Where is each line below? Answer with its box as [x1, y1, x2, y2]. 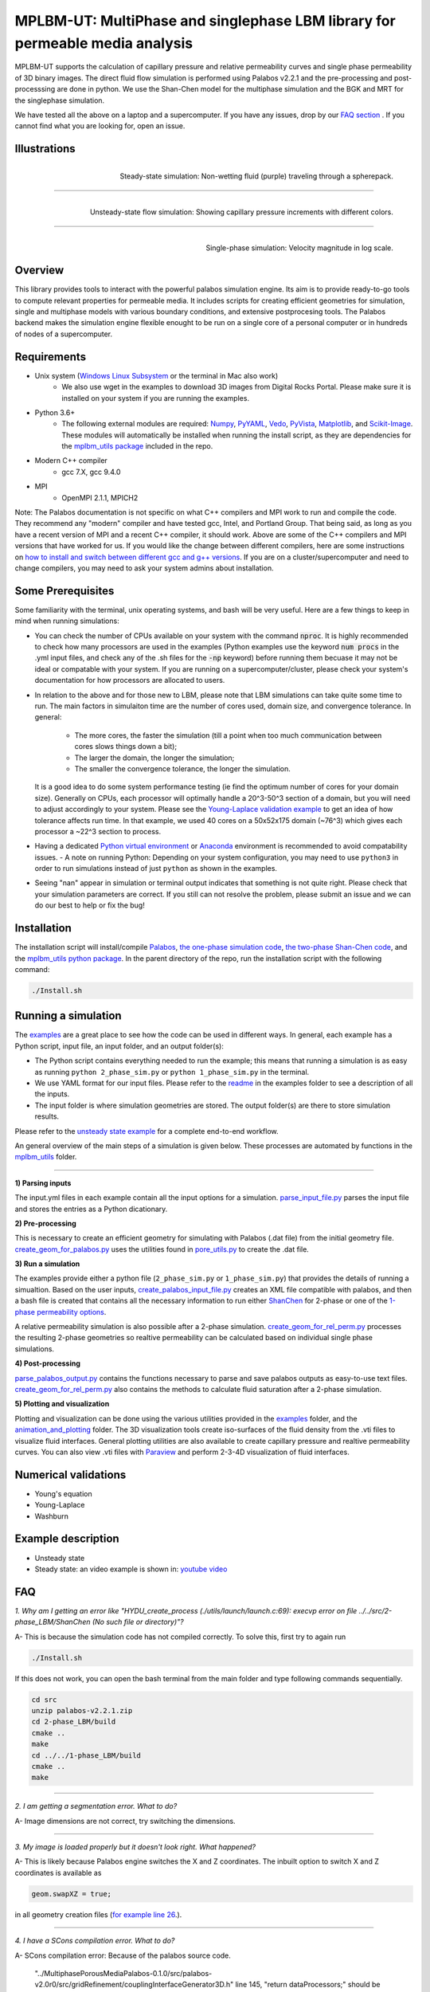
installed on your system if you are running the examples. [61, 393, 250, 402]
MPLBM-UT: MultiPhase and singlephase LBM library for [14, 12, 396, 29]
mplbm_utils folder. [14, 1152, 77, 1162]
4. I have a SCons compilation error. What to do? [14, 1936, 175, 1946]
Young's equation [34, 1488, 92, 1498]
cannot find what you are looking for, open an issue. [14, 121, 186, 131]
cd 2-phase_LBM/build [31, 1717, 116, 1727]
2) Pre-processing [14, 1218, 77, 1228]
